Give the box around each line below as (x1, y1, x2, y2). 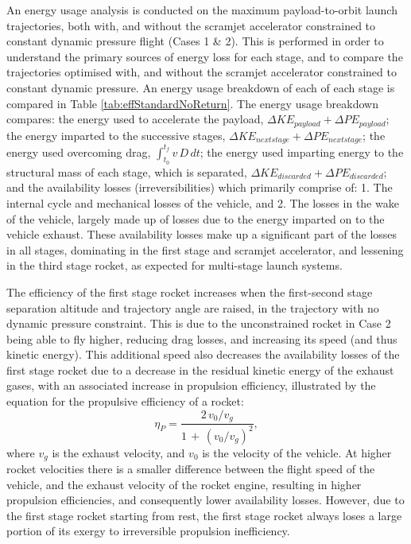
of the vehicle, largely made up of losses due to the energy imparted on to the (6, 210, 385, 227)
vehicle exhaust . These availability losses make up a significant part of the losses (6, 226, 397, 243)
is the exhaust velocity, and (52, 444, 185, 460)
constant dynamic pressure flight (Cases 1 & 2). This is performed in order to (6, 33, 384, 49)
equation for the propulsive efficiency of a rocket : (6, 393, 244, 410)
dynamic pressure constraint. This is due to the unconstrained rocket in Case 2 (6, 315, 391, 332)
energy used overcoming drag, (6, 143, 151, 160)
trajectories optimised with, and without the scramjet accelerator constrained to (6, 64, 397, 80)
